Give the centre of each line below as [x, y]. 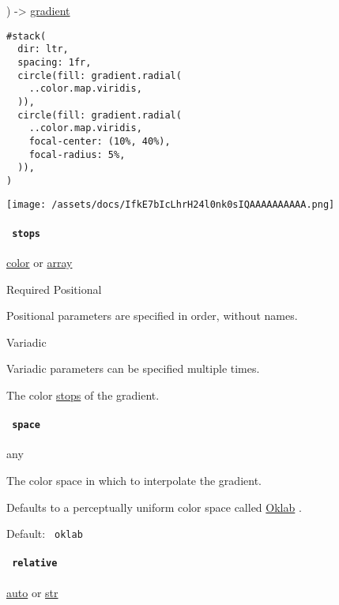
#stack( [26, 36]
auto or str [32, 592]
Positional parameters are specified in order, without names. [152, 316]
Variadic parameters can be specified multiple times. [133, 368]
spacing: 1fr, [55, 62]
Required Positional [54, 289]
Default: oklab [45, 534]
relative [35, 564]
